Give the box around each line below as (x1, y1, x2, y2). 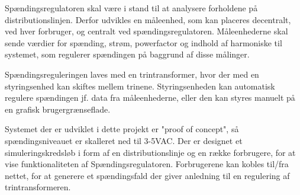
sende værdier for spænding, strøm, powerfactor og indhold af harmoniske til (5, 36, 282, 49)
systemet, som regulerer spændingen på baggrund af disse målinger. (5, 48, 250, 60)
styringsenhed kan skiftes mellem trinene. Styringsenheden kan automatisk (5, 79, 275, 92)
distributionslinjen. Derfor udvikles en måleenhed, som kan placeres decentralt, (5, 13, 291, 25)
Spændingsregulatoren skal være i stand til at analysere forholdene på (5, 2, 258, 14)
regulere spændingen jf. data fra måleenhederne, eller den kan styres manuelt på (5, 91, 295, 104)
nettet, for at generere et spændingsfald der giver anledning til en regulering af (5, 169, 290, 181)
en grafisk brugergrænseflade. (5, 103, 111, 115)
